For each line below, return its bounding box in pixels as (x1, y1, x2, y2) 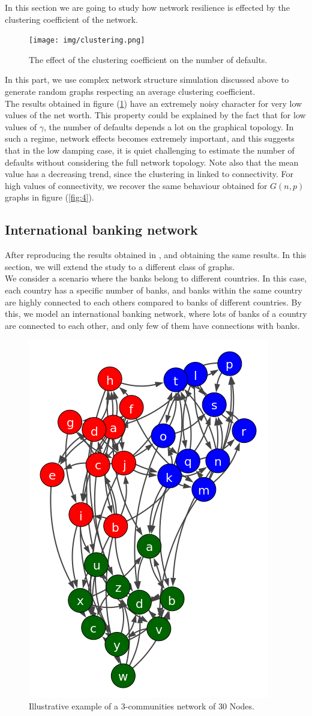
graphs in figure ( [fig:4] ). (5, 191, 94, 203)
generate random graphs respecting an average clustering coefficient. (5, 85, 256, 98)
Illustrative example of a (29, 699, 119, 712)
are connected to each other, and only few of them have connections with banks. (5, 319, 300, 331)
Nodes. (229, 699, 254, 712)
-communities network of (125, 699, 216, 712)
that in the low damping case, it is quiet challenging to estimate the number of (5, 144, 295, 156)
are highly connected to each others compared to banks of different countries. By (5, 295, 302, 308)
